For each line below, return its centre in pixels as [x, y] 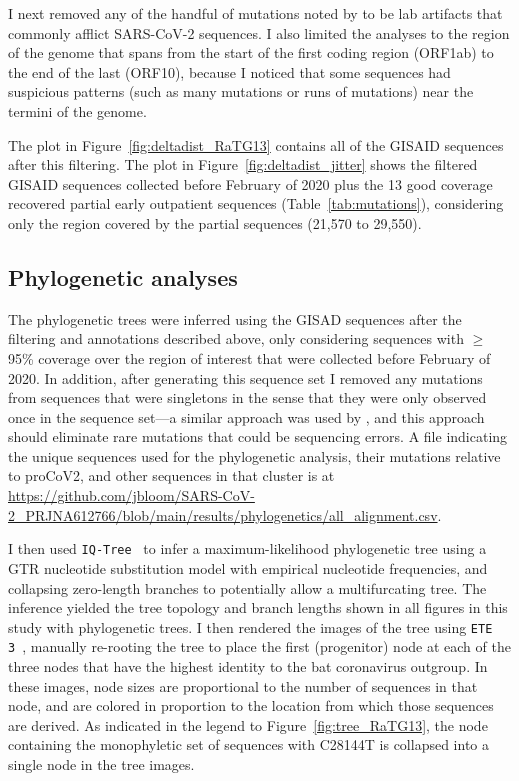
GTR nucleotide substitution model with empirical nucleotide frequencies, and [248, 567]
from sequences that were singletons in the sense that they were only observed [247, 397]
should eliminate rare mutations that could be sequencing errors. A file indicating [258, 436]
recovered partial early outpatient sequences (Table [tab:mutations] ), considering [256, 203]
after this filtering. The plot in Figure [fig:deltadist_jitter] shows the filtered [243, 164]
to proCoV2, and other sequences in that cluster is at [171, 475]
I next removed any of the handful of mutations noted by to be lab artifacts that [255, 13]
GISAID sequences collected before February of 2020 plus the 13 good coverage [250, 183]
